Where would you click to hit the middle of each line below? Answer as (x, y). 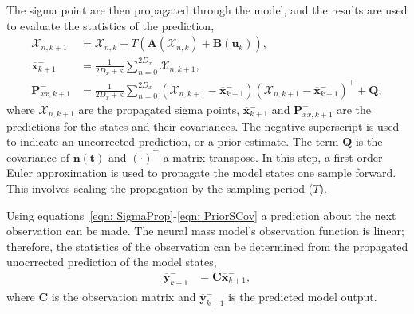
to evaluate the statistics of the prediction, (110, 25)
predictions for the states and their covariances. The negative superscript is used (203, 126)
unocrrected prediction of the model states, (112, 262)
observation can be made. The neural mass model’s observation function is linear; (205, 231)
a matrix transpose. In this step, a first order (273, 157)
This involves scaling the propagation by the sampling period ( (160, 188)
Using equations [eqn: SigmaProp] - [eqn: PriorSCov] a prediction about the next (201, 215)
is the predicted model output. (303, 296)
